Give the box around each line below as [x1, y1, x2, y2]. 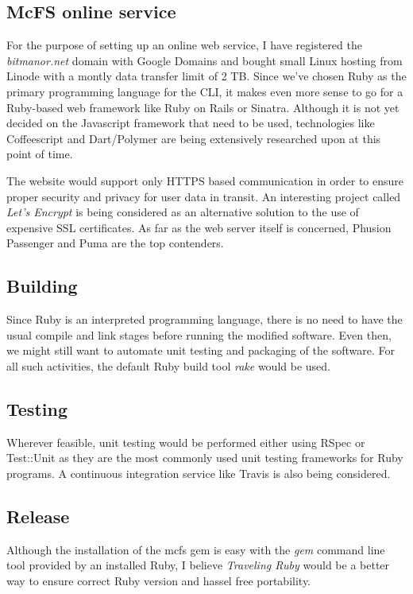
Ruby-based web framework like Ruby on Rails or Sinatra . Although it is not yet [6, 99, 399, 115]
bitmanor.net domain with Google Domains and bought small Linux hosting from [6, 52, 403, 68]
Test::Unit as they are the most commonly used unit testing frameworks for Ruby [6, 449, 403, 466]
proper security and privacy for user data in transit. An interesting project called [6, 188, 401, 204]
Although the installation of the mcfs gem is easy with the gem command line [6, 541, 385, 557]
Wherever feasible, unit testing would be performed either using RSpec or [6, 433, 365, 450]
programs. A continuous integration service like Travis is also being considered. [6, 464, 391, 481]
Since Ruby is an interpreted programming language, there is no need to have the [6, 311, 403, 328]
